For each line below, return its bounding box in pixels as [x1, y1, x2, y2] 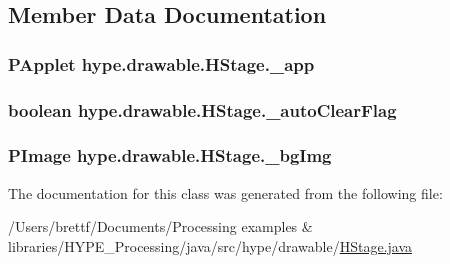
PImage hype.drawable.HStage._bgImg [8, 143, 332, 168]
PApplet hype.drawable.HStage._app [8, 51, 315, 76]
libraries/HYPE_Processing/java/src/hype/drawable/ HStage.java [8, 235, 413, 256]
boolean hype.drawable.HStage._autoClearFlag [8, 97, 397, 122]
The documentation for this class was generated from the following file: [8, 182, 443, 203]
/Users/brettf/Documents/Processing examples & [8, 216, 313, 237]
